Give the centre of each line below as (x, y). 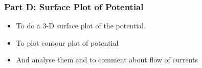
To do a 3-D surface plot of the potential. (81, 26)
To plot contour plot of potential (67, 42)
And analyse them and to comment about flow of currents (107, 60)
